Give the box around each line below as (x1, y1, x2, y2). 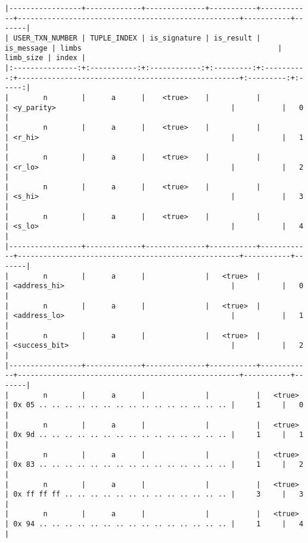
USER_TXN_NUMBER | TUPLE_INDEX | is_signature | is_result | (13, 33, 261, 42)
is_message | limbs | (5, 43, 282, 52)
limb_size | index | (5, 54, 86, 63)
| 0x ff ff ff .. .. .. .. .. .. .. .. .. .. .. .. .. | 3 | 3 (5, 490, 304, 499)
